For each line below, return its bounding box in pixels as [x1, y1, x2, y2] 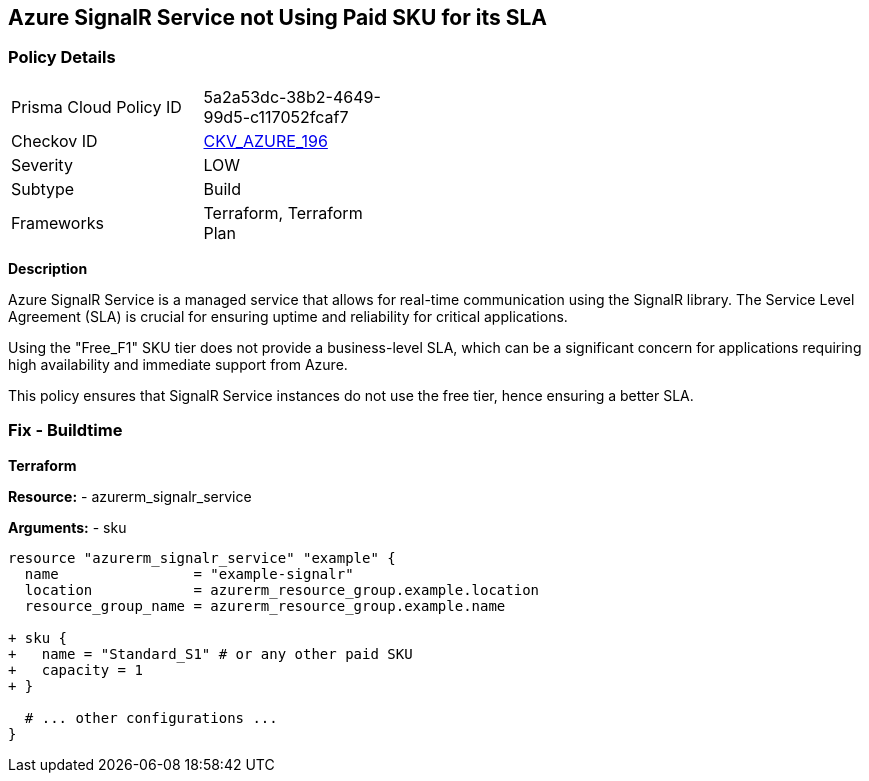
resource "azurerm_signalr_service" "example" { [8, 549, 396, 566]
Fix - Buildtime [8, 420, 123, 441]
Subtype [11, 178, 75, 199]
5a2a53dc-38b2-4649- [203, 86, 381, 107]
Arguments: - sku [8, 518, 127, 536]
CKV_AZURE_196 [203, 130, 328, 151]
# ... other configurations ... [24, 709, 278, 726]
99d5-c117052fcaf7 [203, 106, 349, 127]
